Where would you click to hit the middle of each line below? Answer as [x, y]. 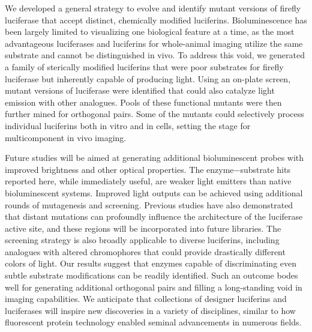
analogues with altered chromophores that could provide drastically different [145, 251]
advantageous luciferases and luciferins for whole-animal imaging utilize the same [154, 43]
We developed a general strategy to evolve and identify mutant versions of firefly [153, 8]
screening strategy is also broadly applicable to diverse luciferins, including [142, 240]
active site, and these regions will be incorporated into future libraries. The [143, 228]
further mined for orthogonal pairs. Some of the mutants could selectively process [154, 114]
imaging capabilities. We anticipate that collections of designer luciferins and [146, 299]
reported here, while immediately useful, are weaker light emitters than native [148, 181]
